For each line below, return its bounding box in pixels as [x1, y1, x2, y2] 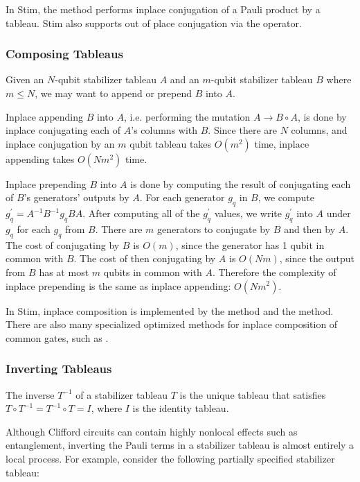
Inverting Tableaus [6, 360, 112, 377]
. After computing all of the [82, 206, 200, 221]
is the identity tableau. [132, 401, 229, 415]
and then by [284, 221, 336, 236]
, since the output [279, 251, 354, 266]
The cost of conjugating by [6, 237, 120, 252]
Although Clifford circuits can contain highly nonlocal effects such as [6, 424, 298, 438]
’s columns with [131, 123, 198, 137]
